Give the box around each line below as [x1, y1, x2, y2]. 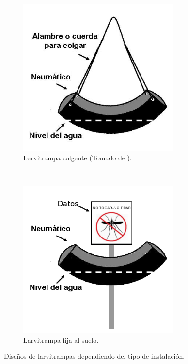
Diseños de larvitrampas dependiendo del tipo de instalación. [4, 351, 185, 361]
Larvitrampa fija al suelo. [23, 334, 99, 345]
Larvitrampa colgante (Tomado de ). [23, 153, 132, 163]
